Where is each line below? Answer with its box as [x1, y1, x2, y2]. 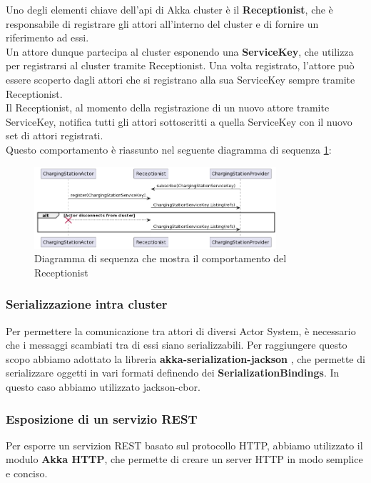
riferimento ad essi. [6, 30, 89, 45]
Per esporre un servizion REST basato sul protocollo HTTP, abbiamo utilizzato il [6, 437, 363, 452]
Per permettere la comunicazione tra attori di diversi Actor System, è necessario [6, 323, 356, 338]
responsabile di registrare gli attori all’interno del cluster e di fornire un [6, 16, 319, 31]
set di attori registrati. [6, 128, 103, 143]
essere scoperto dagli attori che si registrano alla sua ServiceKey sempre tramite [6, 71, 355, 86]
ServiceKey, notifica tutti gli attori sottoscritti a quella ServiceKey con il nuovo [6, 114, 352, 129]
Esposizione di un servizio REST [6, 409, 198, 427]
